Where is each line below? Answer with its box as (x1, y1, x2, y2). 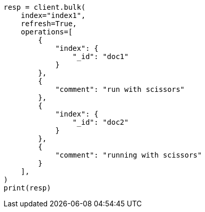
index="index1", (20, 11, 86, 20)
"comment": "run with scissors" (55, 85, 185, 93)
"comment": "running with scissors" (55, 151, 202, 159)
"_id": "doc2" (72, 118, 129, 126)
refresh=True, (20, 20, 77, 28)
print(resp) (4, 184, 51, 192)
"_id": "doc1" (72, 52, 129, 61)
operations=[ (20, 28, 73, 36)
